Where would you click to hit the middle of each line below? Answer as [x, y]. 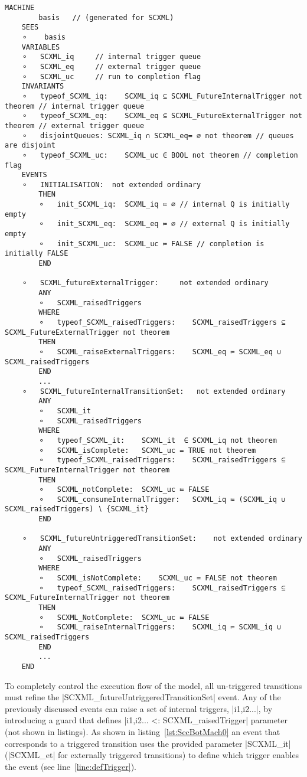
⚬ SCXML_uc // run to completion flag [111, 76]
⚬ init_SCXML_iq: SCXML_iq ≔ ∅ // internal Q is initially [164, 205]
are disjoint [30, 146]
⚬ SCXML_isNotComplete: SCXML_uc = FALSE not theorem [158, 578]
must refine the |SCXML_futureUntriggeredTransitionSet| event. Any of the [143, 697]
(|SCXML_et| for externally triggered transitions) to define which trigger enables [152, 755]
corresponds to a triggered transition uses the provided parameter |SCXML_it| [148, 743]
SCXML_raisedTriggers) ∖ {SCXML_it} [77, 509]
